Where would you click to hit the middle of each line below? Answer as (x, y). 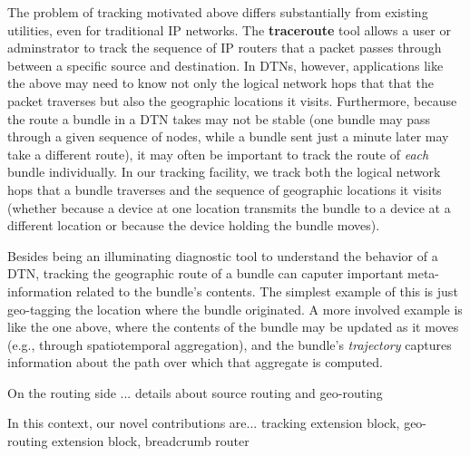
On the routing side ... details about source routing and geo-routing (195, 392)
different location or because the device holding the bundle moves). (194, 225)
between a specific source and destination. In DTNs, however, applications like (225, 65)
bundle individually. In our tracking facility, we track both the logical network (224, 172)
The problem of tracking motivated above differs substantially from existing (218, 12)
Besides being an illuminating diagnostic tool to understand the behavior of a (223, 255)
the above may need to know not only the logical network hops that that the (220, 83)
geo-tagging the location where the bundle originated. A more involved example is (235, 309)
